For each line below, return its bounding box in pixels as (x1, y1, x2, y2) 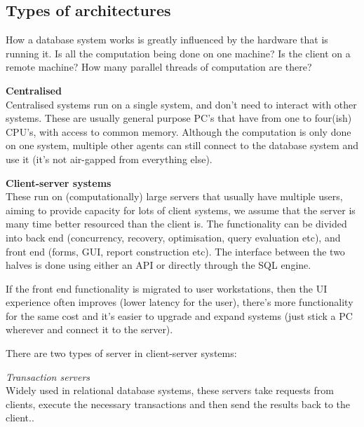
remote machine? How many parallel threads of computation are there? (6, 59, 312, 74)
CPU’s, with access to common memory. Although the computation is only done (6, 124, 351, 139)
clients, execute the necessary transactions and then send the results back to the (6, 396, 351, 411)
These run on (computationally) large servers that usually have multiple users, (6, 189, 343, 204)
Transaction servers (6, 369, 90, 384)
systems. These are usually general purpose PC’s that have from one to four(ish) (6, 111, 352, 125)
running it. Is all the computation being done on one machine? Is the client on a (6, 45, 351, 60)
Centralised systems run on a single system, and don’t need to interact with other (6, 97, 357, 111)
